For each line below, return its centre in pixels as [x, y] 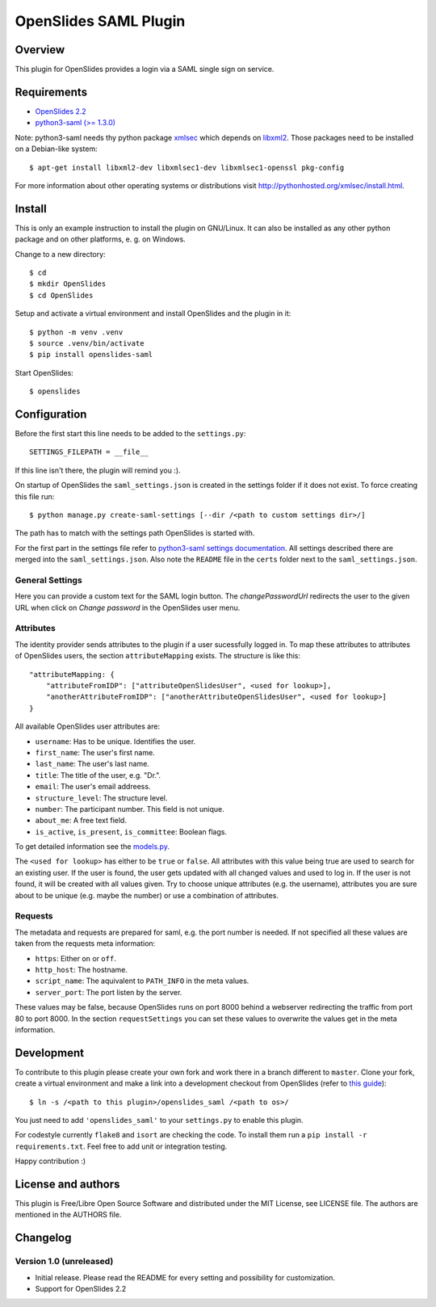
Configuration [51, 414]
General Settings [48, 580]
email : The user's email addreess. [93, 787]
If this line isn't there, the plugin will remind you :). [98, 470]
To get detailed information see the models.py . [92, 847]
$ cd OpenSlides [61, 295]
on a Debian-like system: [57, 149]
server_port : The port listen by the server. [109, 992]
